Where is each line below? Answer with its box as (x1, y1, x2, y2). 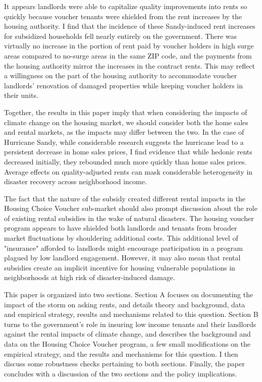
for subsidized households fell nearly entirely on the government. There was (4, 30, 237, 41)
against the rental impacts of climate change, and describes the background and (4, 329, 251, 339)
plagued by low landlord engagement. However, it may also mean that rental (4, 252, 241, 263)
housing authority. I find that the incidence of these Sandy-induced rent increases (4, 21, 255, 31)
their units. (4, 90, 38, 100)
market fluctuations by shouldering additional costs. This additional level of (4, 233, 238, 243)
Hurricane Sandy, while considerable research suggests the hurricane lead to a (4, 136, 244, 147)
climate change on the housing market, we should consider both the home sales (4, 117, 248, 127)
